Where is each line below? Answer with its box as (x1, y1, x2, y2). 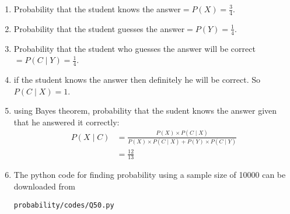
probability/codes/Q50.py (13, 201, 114, 209)
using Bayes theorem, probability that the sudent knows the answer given (13, 104, 277, 117)
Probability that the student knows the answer (13, 3, 181, 15)
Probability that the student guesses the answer (13, 22, 185, 34)
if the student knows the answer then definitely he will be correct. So (13, 73, 261, 86)
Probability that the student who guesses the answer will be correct (13, 42, 256, 54)
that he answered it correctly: (13, 115, 120, 128)
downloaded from (13, 180, 75, 192)
